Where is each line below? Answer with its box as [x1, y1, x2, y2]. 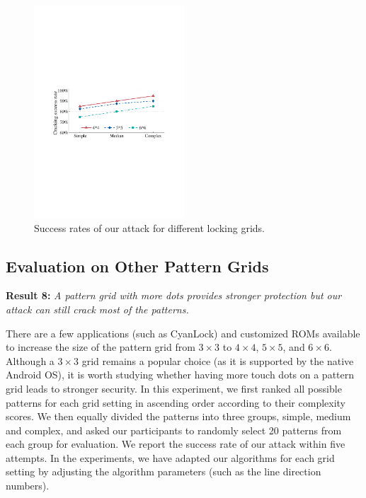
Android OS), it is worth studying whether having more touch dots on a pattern [6, 367, 355, 382]
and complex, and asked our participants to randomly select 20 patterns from [6, 422, 342, 437]
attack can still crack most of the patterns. [6, 301, 189, 316]
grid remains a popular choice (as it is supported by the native [81, 353, 354, 368]
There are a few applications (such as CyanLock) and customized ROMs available [6, 325, 360, 340]
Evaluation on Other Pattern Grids [6, 255, 269, 277]
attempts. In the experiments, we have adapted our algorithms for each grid [6, 450, 335, 465]
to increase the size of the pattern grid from [6, 340, 195, 354]
